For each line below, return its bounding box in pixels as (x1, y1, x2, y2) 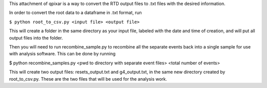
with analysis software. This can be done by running (9, 51, 116, 57)
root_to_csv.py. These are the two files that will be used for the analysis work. (9, 76, 168, 82)
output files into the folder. (9, 35, 63, 41)
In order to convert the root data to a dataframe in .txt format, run (9, 10, 142, 16)
